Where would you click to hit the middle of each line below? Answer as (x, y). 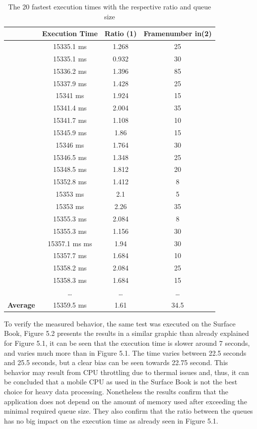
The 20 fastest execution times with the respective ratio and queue (110, 6)
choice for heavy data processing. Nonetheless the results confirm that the (116, 391)
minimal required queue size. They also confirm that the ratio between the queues (128, 411)
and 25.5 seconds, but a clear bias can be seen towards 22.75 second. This (116, 362)
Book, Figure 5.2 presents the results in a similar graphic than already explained (127, 333)
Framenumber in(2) (178, 33)
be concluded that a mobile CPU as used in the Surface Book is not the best (121, 382)
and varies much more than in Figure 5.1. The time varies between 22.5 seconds (125, 352)
